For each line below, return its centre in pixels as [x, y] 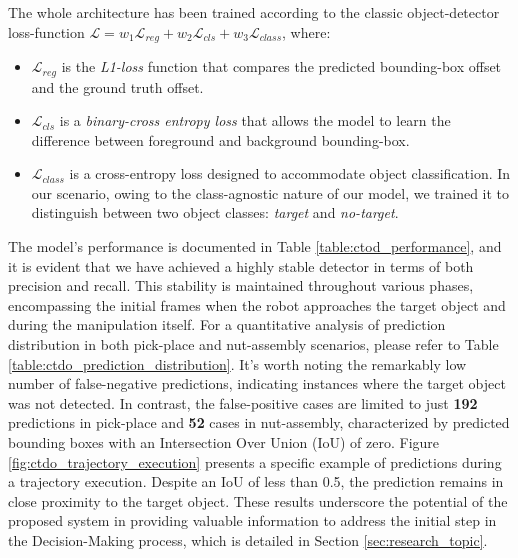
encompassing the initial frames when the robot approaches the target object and [257, 304]
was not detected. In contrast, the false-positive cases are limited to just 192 [243, 402]
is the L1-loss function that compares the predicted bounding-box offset [281, 66]
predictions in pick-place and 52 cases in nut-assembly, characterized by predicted [259, 422]
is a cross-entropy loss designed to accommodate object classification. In [290, 173]
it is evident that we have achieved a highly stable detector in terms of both [241, 265]
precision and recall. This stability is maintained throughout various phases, [241, 285]
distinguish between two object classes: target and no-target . [215, 212]
